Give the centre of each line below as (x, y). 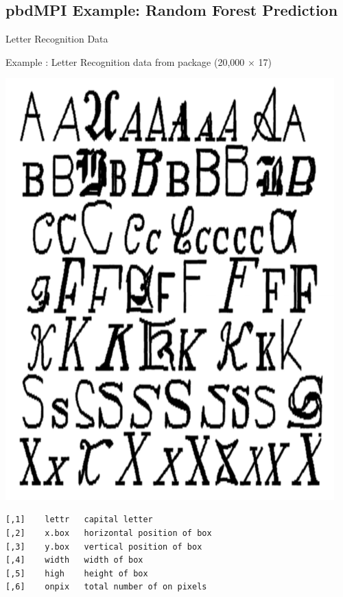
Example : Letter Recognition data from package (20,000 (125, 61)
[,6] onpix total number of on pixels (106, 587)
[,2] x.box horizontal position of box (109, 533)
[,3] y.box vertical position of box (104, 547)
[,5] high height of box (77, 573)
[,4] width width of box (74, 560)
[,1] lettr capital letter (79, 520)
